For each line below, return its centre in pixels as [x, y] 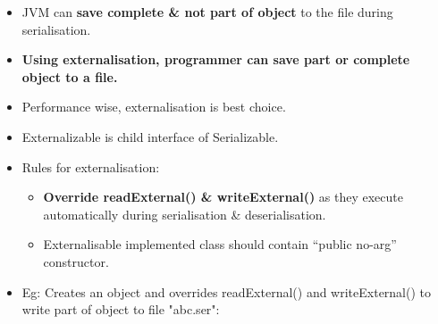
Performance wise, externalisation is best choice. [154, 107]
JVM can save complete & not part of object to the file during [207, 12]
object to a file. [70, 76]
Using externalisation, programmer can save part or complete [216, 59]
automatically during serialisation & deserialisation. [185, 214]
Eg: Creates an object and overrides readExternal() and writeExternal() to [227, 291]
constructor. [76, 261]
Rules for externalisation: [91, 166]
